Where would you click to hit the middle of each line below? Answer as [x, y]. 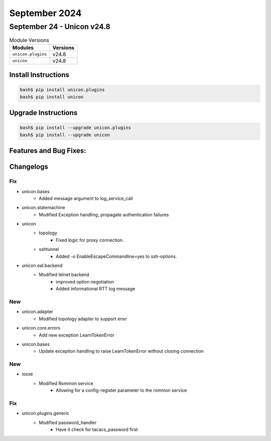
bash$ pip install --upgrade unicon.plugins [76, 128]
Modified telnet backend [64, 275]
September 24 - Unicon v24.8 [60, 27]
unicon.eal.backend [42, 265]
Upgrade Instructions [43, 113]
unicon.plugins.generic [46, 413]
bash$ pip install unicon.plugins [62, 90]
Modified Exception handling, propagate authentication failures [104, 214]
